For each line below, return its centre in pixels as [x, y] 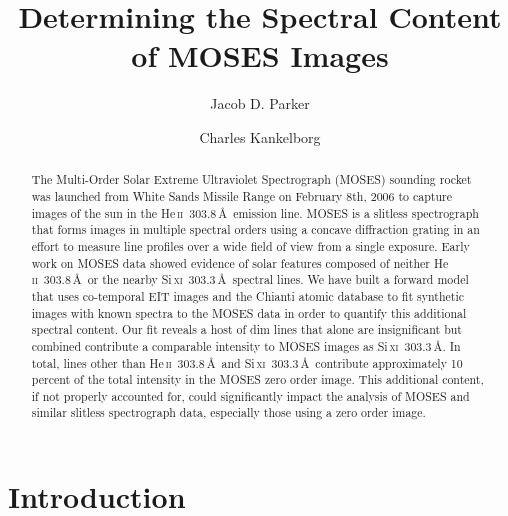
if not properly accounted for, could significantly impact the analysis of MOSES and [250, 395]
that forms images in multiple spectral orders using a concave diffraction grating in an [255, 229]
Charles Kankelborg [260, 136]
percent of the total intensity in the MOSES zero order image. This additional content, [257, 379]
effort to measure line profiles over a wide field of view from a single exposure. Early [250, 245]
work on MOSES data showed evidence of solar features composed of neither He [240, 262]
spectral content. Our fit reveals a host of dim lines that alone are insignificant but [246, 329]
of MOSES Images [260, 55]
